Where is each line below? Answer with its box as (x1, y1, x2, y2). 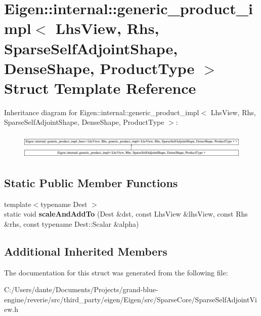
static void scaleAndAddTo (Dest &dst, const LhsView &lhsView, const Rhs (4, 208, 248, 219)
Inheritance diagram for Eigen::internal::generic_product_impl (4, 107, 199, 117)
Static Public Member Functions (4, 174, 178, 190)
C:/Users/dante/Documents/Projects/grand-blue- (4, 284, 158, 295)
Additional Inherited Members (4, 243, 167, 259)
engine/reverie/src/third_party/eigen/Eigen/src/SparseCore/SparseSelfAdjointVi (4, 294, 257, 304)
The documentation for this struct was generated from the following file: (4, 267, 228, 277)
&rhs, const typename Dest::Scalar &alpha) (4, 218, 139, 229)
